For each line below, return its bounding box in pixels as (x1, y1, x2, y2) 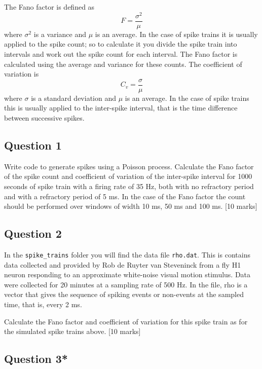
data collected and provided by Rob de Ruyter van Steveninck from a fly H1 (4, 259, 241, 270)
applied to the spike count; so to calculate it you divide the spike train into (4, 39, 237, 49)
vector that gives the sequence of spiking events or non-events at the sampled (4, 289, 244, 300)
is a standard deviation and (31, 92, 116, 103)
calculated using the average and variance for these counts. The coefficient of (4, 58, 242, 69)
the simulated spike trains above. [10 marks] (4, 326, 141, 337)
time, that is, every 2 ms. (4, 299, 82, 309)
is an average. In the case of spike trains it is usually (95, 28, 258, 39)
